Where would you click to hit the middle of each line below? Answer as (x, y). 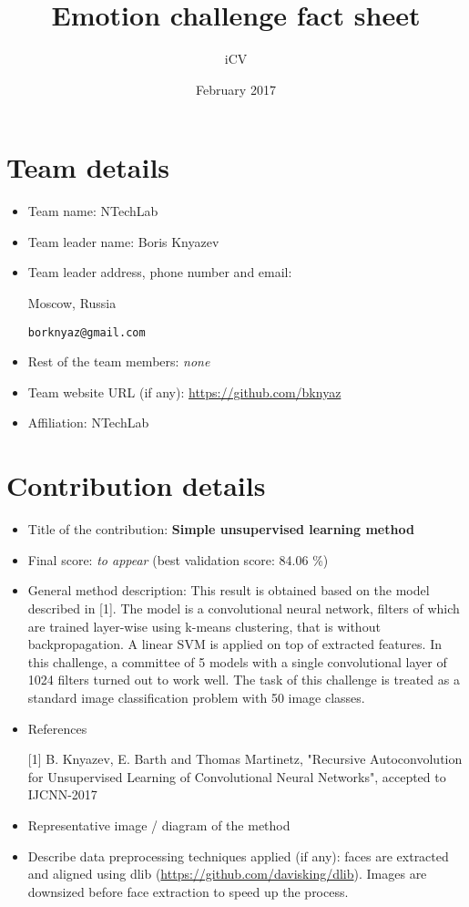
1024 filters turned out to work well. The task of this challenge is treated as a (244, 680)
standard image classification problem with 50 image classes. (196, 697)
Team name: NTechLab (93, 211)
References (57, 728)
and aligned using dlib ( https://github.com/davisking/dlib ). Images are (227, 874)
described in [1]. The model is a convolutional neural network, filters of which (244, 608)
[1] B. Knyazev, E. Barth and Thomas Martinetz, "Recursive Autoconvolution (245, 759)
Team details (88, 167)
